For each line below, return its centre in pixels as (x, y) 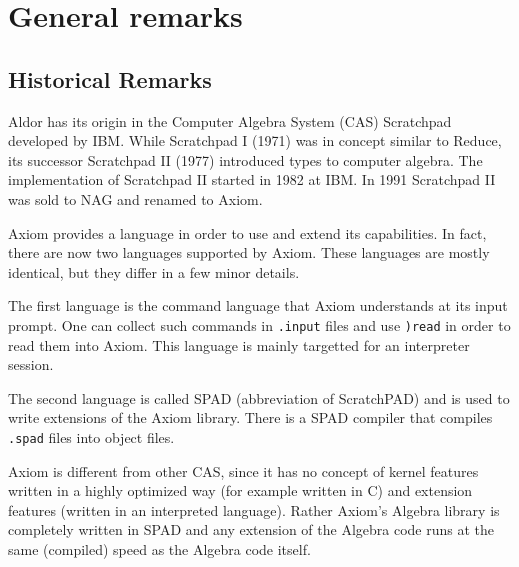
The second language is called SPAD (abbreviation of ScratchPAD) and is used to (259, 397)
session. (31, 364)
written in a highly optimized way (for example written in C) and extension (240, 490)
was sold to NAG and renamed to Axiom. (135, 198)
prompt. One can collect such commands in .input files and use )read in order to (259, 324)
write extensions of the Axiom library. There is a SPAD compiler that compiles (250, 417)
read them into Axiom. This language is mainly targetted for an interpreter (239, 344)
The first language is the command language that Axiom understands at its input (258, 305)
